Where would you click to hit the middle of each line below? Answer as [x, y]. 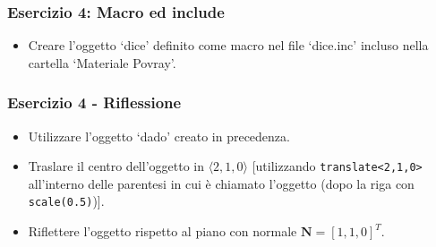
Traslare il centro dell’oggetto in [116, 166]
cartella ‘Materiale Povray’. [102, 62]
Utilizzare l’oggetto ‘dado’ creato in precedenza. [159, 136]
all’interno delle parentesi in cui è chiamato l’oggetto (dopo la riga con [221, 183]
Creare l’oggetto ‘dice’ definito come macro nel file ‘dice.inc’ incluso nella [228, 45]
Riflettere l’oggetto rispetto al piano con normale [162, 231]
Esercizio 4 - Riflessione [94, 102]
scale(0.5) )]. [66, 201]
